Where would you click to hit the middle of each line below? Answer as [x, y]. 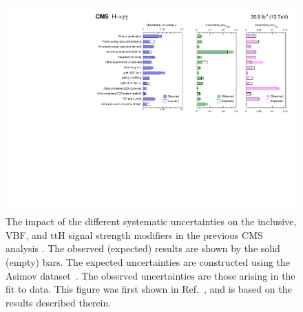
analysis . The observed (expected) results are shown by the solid [143, 248]
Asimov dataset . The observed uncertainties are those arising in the [150, 275]
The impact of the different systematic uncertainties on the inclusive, [151, 221]
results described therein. [59, 302]
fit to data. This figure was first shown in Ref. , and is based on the [149, 289]
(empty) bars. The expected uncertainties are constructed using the [148, 262]
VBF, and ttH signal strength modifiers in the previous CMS [134, 235]
